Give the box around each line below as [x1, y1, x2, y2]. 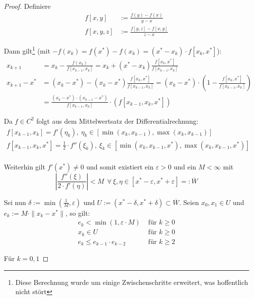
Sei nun [4, 197, 26, 207]
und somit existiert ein [86, 161, 154, 171]
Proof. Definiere [4, 1, 51, 11]
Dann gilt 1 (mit [4, 44, 51, 56]
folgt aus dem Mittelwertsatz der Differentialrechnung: [36, 115, 199, 126]
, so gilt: [65, 207, 90, 218]
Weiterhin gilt [4, 161, 45, 171]
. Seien [179, 197, 199, 207]
